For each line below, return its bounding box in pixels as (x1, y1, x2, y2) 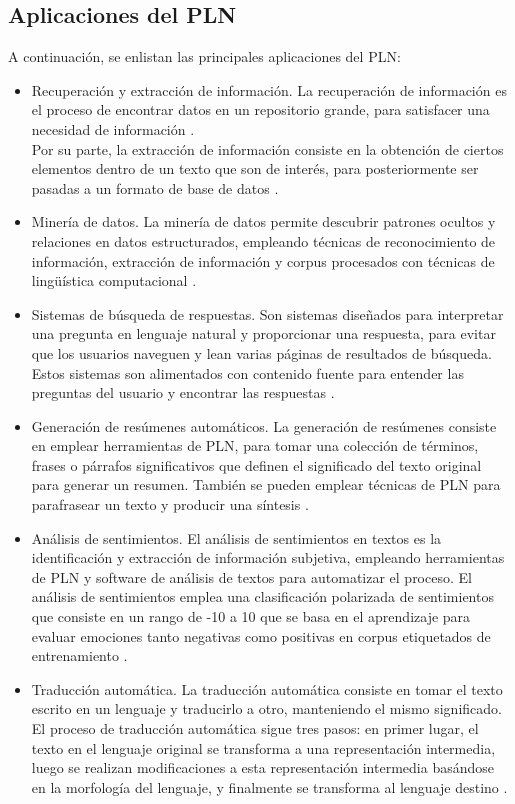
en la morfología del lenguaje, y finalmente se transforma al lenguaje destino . (31, 776, 508, 797)
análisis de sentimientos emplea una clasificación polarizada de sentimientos (31, 586, 494, 607)
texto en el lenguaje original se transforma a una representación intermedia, (31, 737, 496, 758)
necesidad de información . (31, 118, 195, 139)
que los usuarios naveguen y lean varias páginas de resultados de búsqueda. (31, 342, 492, 363)
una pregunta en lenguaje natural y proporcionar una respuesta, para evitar (31, 323, 496, 344)
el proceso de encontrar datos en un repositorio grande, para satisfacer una (31, 99, 490, 120)
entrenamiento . (31, 645, 128, 666)
